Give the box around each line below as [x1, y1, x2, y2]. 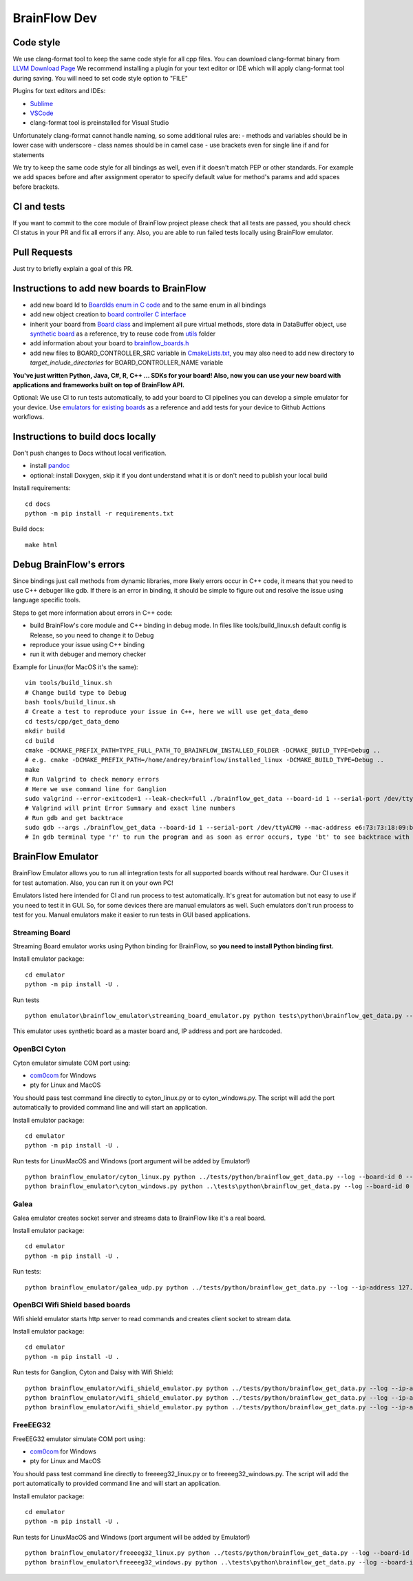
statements [12, 150, 45, 159]
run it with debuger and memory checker [30, 650, 147, 658]
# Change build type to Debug [25, 688, 127, 696]
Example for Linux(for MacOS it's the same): [12, 662, 138, 671]
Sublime [30, 99, 54, 108]
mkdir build [25, 727, 65, 735]
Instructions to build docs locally [12, 431, 156, 442]
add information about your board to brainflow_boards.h [30, 339, 189, 347]
